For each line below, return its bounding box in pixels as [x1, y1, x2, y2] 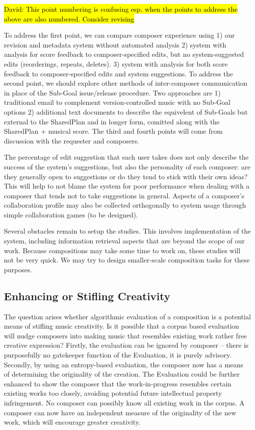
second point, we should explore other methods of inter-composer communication [4, 78, 248, 88]
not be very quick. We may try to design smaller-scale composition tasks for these [4, 255, 250, 265]
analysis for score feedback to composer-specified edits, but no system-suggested [4, 49, 244, 59]
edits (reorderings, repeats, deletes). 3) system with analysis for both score [4, 58, 228, 69]
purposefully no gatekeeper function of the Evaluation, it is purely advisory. [4, 350, 231, 360]
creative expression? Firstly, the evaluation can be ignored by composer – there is [4, 340, 249, 350]
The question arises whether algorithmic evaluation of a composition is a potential [4, 311, 251, 321]
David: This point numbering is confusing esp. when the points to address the [4, 4, 238, 14]
